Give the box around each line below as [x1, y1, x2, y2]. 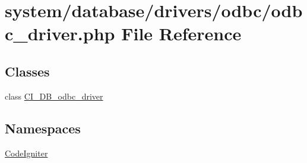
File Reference [121, 21, 242, 46]
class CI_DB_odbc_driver [5, 90, 103, 102]
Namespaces [5, 119, 81, 137]
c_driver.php [5, 21, 115, 46]
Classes [5, 62, 50, 80]
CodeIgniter [5, 146, 48, 159]
